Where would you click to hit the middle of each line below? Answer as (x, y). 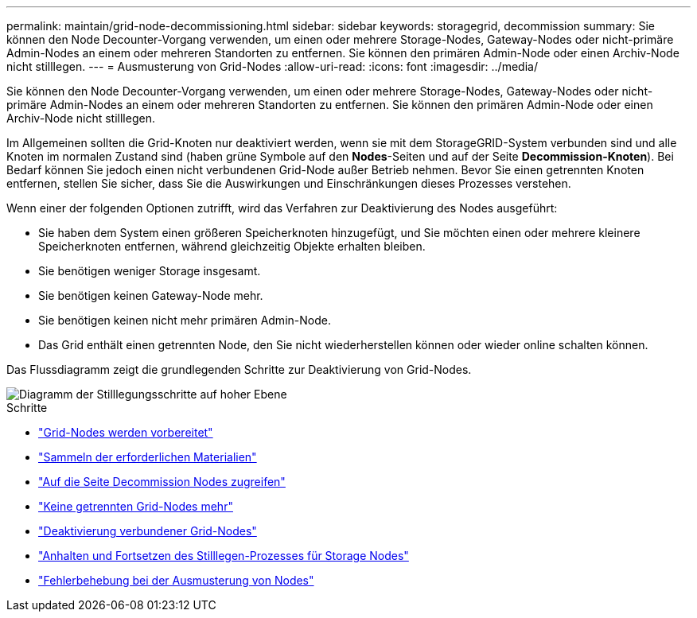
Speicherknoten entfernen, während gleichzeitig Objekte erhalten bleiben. (232, 246)
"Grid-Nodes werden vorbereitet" (126, 432)
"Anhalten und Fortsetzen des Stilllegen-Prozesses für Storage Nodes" (224, 556)
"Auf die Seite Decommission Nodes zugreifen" (162, 482)
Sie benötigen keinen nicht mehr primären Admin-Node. (185, 320)
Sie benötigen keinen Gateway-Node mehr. (151, 295)
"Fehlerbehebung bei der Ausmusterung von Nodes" (176, 580)
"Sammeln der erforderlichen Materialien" (148, 457)
